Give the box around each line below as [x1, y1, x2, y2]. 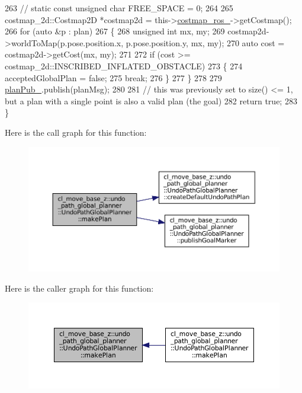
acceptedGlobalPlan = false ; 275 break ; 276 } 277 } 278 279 [5, 71, 222, 84]
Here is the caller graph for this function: [5, 282, 154, 294]
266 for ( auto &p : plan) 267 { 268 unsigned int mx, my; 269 [5, 25, 225, 37]
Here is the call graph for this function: [5, 126, 147, 138]
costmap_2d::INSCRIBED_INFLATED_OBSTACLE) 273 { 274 [5, 59, 243, 72]
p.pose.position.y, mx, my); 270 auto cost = [126, 36, 285, 49]
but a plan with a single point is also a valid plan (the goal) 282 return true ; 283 [5, 94, 297, 107]
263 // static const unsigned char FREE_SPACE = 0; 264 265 [5, 2, 233, 14]
